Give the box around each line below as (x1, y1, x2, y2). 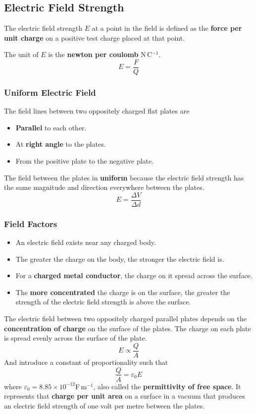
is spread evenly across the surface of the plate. (4, 333, 147, 343)
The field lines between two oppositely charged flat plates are (4, 106, 190, 116)
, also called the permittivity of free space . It (93, 381, 241, 391)
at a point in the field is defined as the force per (92, 23, 242, 33)
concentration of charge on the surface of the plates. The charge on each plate (4, 323, 251, 333)
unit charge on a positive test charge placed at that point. (4, 32, 185, 43)
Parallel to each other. (15, 122, 87, 132)
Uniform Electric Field (4, 86, 96, 98)
